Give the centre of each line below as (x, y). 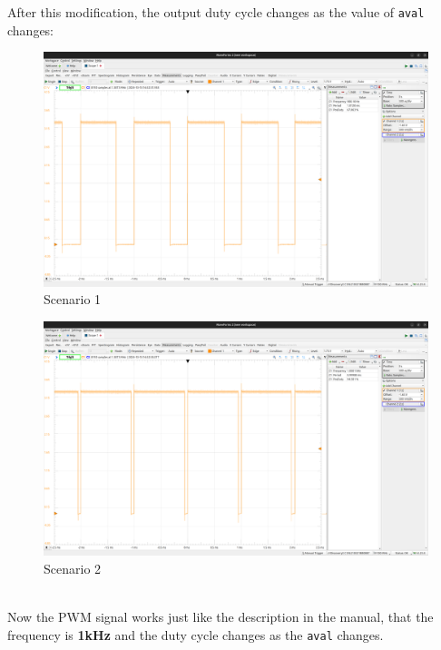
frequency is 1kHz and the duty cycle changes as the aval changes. (196, 634)
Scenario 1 (73, 299)
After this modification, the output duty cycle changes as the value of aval (216, 12)
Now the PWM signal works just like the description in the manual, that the (220, 616)
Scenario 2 (73, 568)
